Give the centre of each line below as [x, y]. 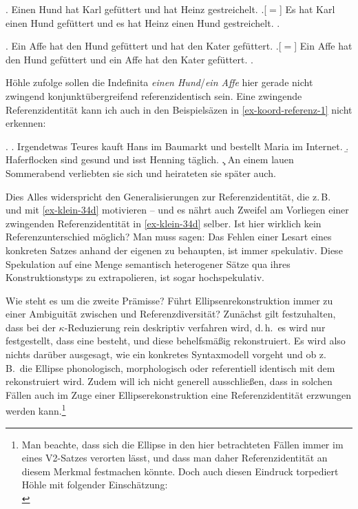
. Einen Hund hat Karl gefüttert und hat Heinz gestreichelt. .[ [136, 9]
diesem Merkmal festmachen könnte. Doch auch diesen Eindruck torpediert [180, 471]
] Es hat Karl [307, 9]
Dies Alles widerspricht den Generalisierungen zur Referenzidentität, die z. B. [168, 196]
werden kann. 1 [36, 410]
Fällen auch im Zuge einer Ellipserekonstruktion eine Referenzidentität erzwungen [178, 394]
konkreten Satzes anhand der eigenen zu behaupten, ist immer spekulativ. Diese [174, 250]
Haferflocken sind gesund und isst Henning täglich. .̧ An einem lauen [150, 159]
